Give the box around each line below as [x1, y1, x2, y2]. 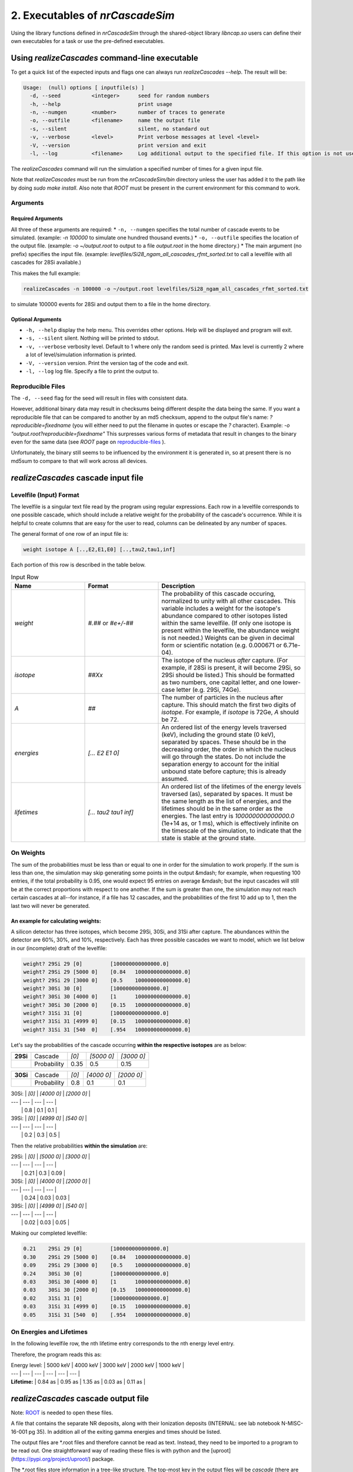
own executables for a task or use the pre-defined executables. [11, 37, 165, 44]
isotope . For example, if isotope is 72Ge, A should [161, 708, 299, 716]
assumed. [161, 774, 189, 783]
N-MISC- [281, 1420, 304, 1427]
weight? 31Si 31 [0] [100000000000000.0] [23, 1010, 169, 1017]
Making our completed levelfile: [11, 1229, 88, 1236]
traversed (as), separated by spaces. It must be [161, 790, 293, 798]
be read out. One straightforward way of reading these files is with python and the [11, 1447, 210, 1454]
